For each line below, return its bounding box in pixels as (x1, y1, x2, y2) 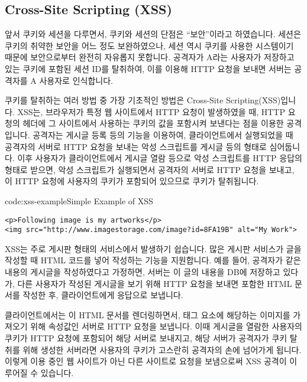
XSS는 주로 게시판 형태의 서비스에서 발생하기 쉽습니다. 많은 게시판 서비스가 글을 (5, 242, 302, 254)
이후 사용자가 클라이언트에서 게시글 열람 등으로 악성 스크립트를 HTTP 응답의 (17, 152, 302, 164)
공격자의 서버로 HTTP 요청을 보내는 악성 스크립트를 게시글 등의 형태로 (5, 140, 267, 152)
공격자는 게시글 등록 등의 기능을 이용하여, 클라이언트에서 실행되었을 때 (33, 128, 293, 141)
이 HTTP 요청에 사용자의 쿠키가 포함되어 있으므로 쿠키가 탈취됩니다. (5, 175, 259, 187)
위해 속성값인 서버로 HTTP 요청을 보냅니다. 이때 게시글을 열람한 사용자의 (30, 320, 302, 332)
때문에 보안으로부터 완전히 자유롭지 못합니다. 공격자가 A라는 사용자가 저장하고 (5, 51, 295, 63)
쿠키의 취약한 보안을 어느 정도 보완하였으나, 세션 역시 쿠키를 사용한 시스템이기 (5, 39, 294, 51)
